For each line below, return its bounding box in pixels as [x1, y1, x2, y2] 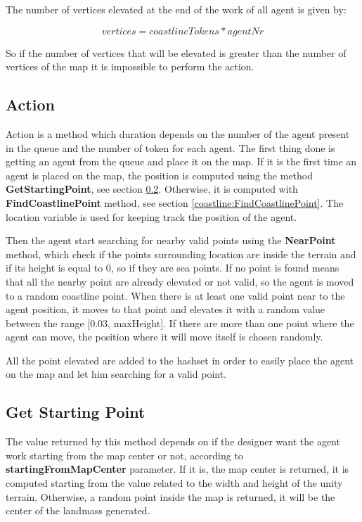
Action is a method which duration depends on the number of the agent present [6, 126, 350, 141]
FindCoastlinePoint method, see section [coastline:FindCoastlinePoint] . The [6, 195, 344, 210]
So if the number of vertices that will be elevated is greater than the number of [6, 45, 347, 60]
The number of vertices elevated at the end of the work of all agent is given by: [6, 2, 347, 16]
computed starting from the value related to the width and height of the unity [6, 476, 343, 490]
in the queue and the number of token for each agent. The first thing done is [6, 140, 335, 155]
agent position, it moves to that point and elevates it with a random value [6, 302, 325, 317]
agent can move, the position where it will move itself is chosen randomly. [6, 329, 323, 344]
